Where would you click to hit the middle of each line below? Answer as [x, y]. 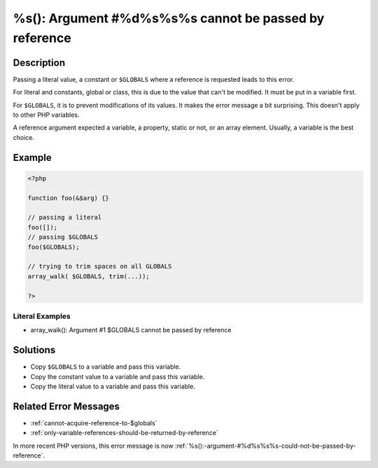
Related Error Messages [66, 406]
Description [39, 63]
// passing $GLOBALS [63, 237]
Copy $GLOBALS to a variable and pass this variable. [106, 367]
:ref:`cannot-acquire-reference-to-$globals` [94, 423]
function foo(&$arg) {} [69, 198]
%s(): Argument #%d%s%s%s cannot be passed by [169, 18]
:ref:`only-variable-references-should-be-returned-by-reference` [124, 433]
